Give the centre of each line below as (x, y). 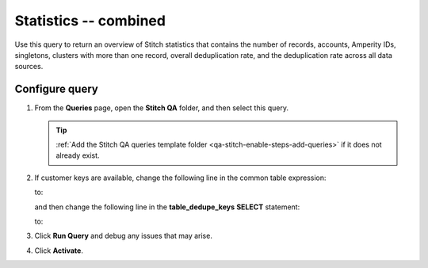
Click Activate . (59, 251)
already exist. (78, 155)
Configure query (56, 89)
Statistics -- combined (90, 21)
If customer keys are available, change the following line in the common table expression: (180, 178)
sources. (29, 67)
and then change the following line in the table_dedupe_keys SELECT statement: (167, 207)
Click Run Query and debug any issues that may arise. (124, 236)
